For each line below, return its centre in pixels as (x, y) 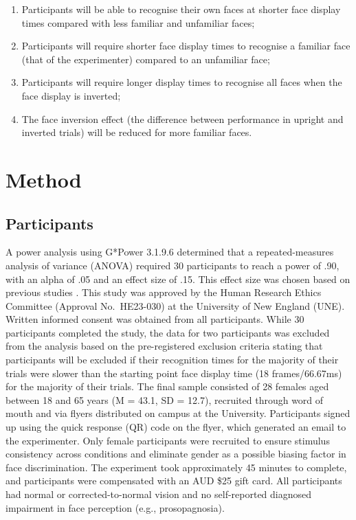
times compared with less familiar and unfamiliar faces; (138, 22)
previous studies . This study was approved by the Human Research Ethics (164, 292)
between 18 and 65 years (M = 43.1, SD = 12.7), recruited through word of (165, 399)
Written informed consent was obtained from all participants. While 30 (155, 319)
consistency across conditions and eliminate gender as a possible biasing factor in (176, 454)
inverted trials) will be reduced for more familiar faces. (137, 132)
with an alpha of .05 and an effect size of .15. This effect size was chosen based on (178, 279)
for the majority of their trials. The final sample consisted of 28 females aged (167, 386)
